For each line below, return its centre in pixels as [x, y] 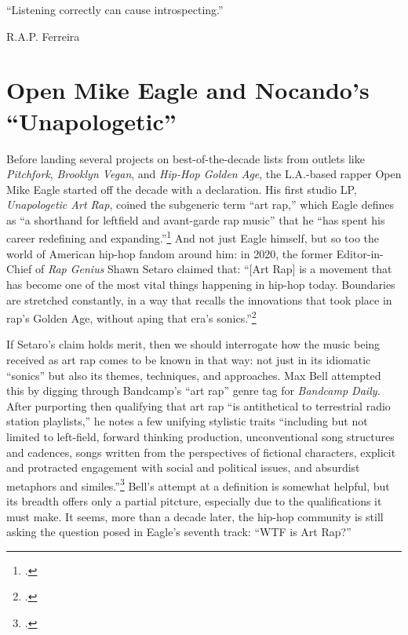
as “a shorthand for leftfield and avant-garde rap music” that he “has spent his [196, 219]
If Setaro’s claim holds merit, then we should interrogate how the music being [193, 344]
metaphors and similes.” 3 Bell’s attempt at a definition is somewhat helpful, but [198, 484]
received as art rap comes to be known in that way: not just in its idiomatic [189, 359]
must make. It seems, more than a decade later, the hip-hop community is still [195, 516]
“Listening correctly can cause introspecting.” [115, 9]
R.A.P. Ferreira [43, 36]
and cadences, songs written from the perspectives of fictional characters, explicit [201, 452]
